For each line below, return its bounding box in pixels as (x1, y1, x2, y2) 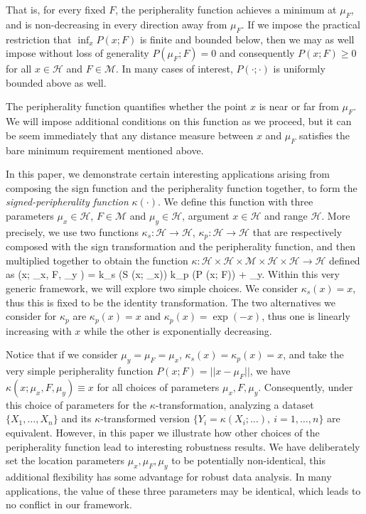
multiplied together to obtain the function (6, 252, 188, 267)
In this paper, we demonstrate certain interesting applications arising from (6, 166, 330, 181)
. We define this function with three (157, 194, 313, 209)
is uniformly (273, 61, 325, 76)
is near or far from (259, 99, 339, 114)
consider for (6, 309, 57, 323)
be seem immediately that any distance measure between (6, 127, 254, 142)
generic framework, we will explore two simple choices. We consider (6, 280, 298, 295)
